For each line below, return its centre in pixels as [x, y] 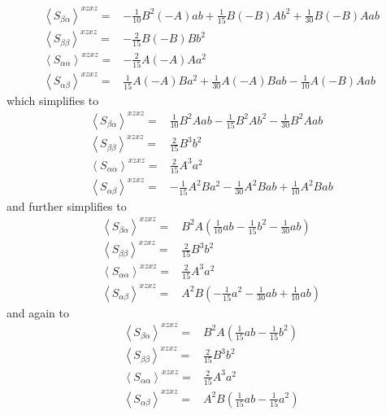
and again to [38, 312]
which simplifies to [53, 100]
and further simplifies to [67, 206]
